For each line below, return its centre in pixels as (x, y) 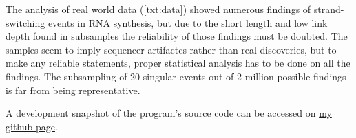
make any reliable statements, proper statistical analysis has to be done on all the (178, 63)
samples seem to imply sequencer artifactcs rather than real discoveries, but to (171, 49)
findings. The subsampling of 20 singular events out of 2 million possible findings (176, 76)
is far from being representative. (73, 90)
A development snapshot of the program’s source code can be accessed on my (169, 113)
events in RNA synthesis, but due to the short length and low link (188, 22)
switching (25, 22)
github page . (32, 126)
